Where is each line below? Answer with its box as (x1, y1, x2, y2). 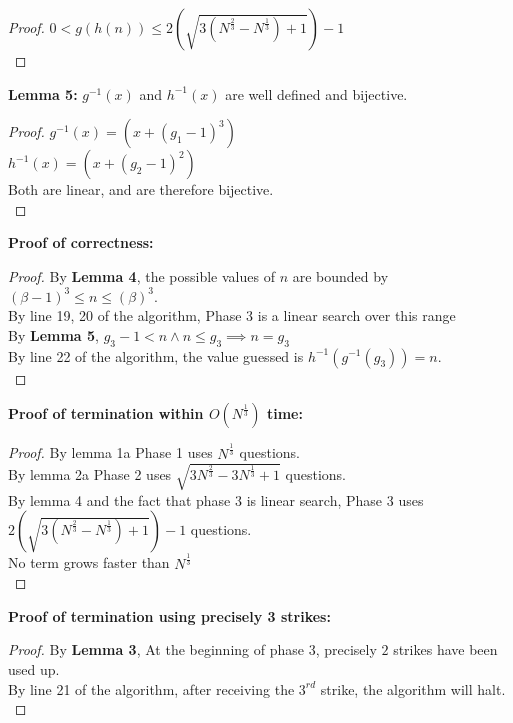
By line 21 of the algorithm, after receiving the (8, 678, 295, 699)
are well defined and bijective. (225, 83, 408, 104)
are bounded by (292, 265, 389, 286)
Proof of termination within (8, 403, 204, 424)
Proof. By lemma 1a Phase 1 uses (8, 442, 213, 463)
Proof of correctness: (8, 232, 154, 253)
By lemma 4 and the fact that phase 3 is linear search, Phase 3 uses (8, 489, 424, 510)
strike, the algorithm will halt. (320, 678, 506, 699)
